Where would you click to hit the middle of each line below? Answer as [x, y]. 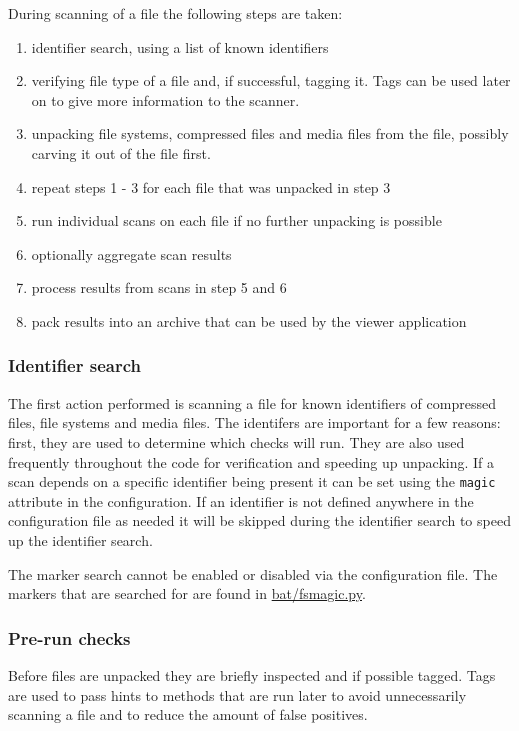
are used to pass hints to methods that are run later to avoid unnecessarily [237, 694]
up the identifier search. [80, 539]
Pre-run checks [69, 637]
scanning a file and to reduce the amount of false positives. [188, 714]
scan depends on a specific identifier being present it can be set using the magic [252, 481]
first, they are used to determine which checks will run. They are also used [236, 441]
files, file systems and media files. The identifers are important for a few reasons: [254, 422]
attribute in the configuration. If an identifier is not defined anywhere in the [241, 500]
